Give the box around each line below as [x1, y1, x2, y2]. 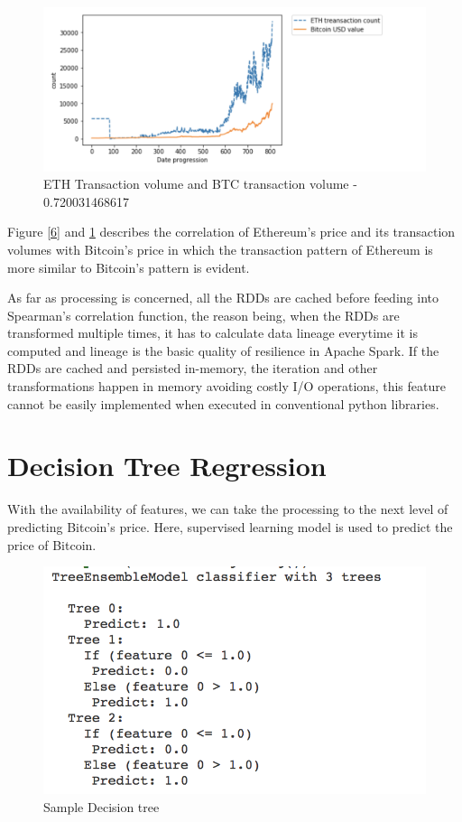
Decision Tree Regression [7, 447, 327, 484]
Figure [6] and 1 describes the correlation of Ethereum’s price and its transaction [7, 222, 456, 241]
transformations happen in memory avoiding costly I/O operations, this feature [7, 377, 446, 396]
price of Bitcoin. [7, 535, 97, 554]
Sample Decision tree [43, 797, 160, 816]
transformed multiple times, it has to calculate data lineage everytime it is [7, 323, 418, 342]
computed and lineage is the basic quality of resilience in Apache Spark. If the [7, 341, 439, 360]
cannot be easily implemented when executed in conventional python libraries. [7, 394, 439, 413]
